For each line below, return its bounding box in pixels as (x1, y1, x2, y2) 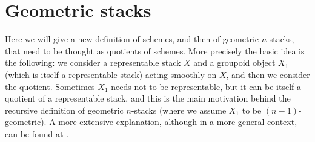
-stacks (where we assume (131, 103, 227, 116)
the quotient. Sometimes (5, 80, 95, 92)
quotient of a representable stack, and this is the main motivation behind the (5, 92, 291, 105)
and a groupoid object (193, 56, 276, 69)
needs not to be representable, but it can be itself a (111, 80, 301, 92)
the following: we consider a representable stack (5, 56, 181, 69)
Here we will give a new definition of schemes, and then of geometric (5, 33, 259, 45)
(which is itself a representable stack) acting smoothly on (5, 68, 217, 80)
